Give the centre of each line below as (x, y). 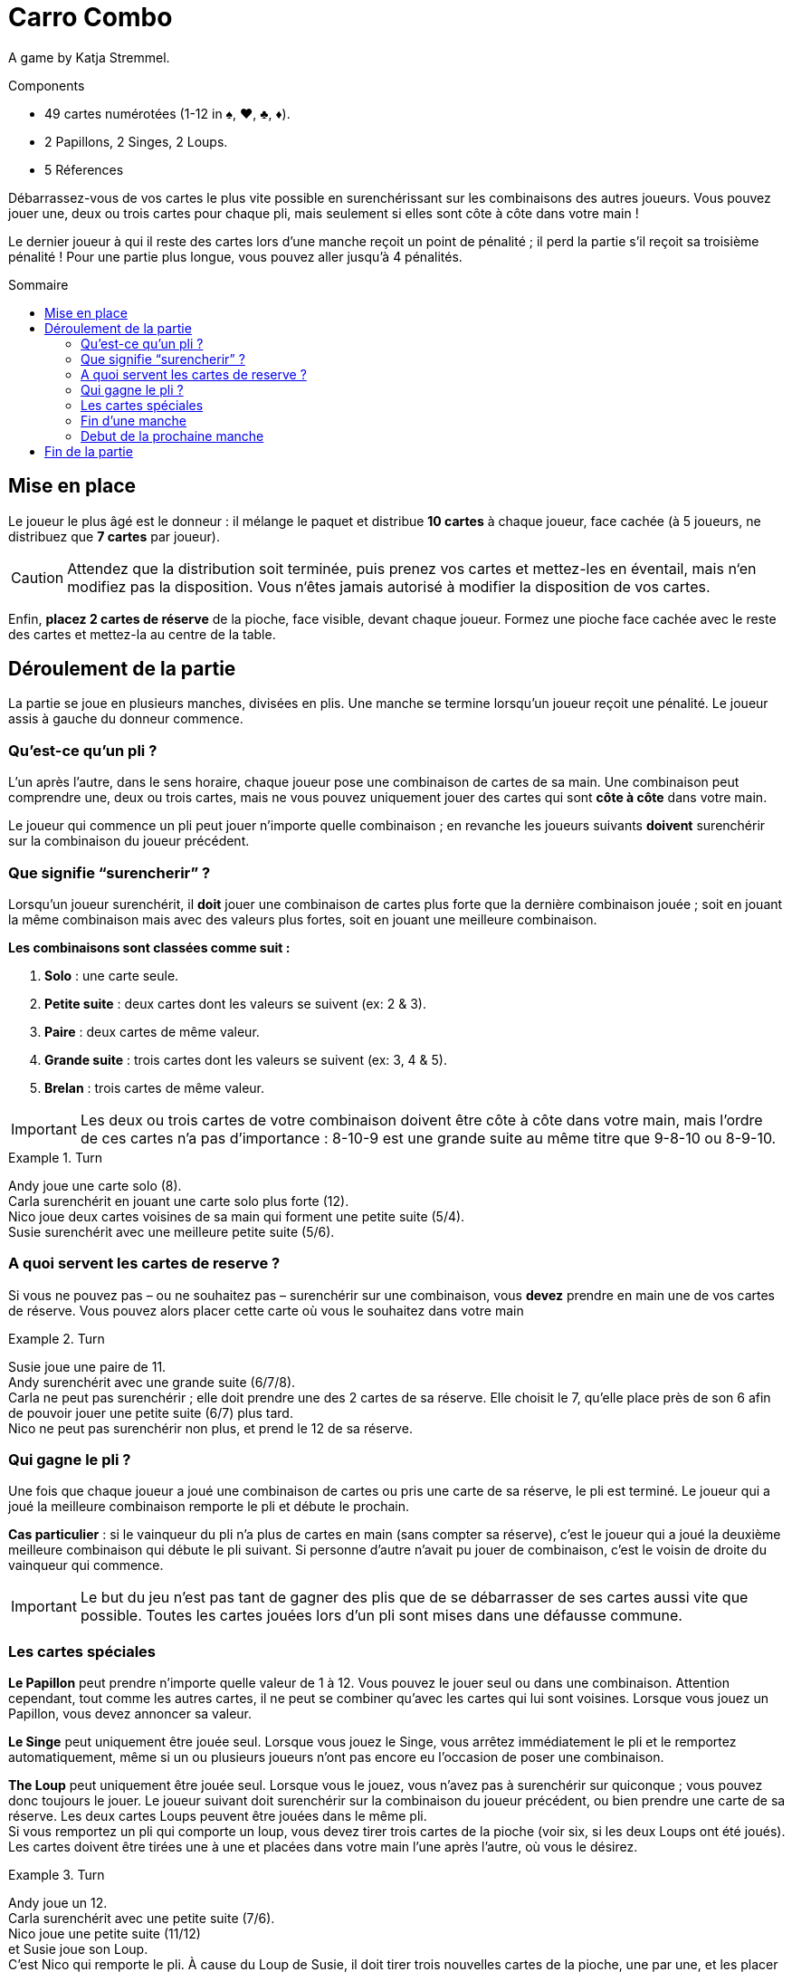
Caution (38, 577)
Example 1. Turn (55, 1157)
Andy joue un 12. (58, 1903)
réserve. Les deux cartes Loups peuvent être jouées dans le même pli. (218, 1816)
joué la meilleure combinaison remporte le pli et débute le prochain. (209, 1507)
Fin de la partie (89, 451)
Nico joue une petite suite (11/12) (105, 1934)
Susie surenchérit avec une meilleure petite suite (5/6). (172, 1231)
